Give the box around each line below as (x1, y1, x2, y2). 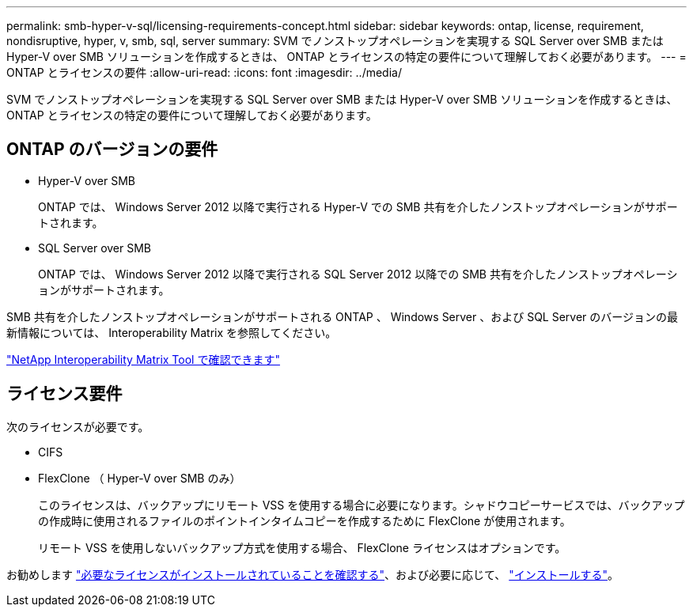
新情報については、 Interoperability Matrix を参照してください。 (6, 325, 337, 339)
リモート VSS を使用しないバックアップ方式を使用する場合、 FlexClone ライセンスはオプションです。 (38, 540, 566, 554)
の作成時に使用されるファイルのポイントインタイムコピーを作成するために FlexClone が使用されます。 (38, 513, 571, 528)
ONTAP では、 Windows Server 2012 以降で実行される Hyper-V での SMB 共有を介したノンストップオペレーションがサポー (38, 199, 678, 214)
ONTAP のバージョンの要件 (6, 139, 218, 160)
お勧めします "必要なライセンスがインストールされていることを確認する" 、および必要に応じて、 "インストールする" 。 (6, 567, 619, 581)
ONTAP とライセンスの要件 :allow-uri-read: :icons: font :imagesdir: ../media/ (6, 66, 402, 79)
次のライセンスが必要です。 (6, 419, 150, 433)
